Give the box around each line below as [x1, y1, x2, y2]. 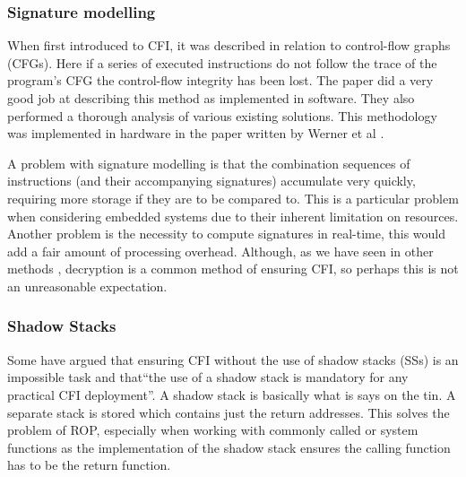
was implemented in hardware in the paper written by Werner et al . [7, 124, 384, 143]
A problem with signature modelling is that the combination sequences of [7, 153, 410, 172]
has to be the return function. [7, 455, 171, 474]
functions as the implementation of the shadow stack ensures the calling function [7, 438, 451, 456]
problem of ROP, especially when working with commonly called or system [7, 421, 419, 439]
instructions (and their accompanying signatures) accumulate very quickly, [7, 171, 416, 190]
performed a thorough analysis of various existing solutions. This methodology [7, 106, 437, 125]
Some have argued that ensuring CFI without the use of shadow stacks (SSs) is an [7, 350, 459, 369]
